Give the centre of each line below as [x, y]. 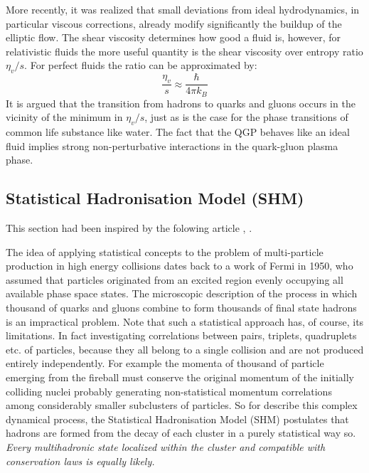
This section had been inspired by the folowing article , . [129, 228]
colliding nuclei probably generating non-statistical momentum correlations [169, 391]
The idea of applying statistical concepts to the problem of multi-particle [165, 251]
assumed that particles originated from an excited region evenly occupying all [175, 279]
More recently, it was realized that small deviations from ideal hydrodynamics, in [183, 9]
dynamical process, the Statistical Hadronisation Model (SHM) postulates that [177, 419]
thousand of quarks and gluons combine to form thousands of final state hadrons [181, 308]
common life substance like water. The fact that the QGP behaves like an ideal [178, 132]
